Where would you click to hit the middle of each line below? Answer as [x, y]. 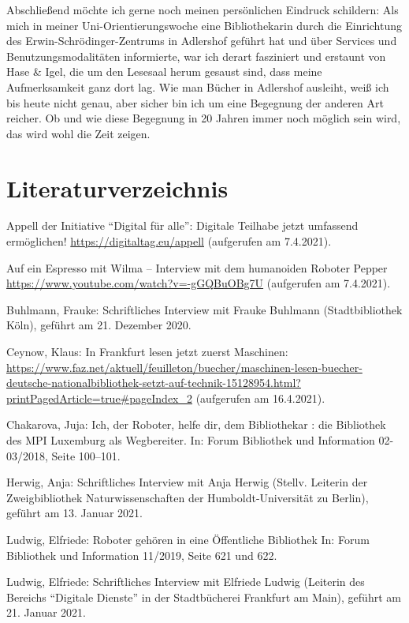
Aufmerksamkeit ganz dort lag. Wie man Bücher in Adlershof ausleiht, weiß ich [198, 86]
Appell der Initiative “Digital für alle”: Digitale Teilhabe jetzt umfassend [182, 225]
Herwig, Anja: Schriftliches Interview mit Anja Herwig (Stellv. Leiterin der [187, 482]
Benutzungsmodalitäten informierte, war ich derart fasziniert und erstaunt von [196, 56]
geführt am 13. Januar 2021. [74, 513]
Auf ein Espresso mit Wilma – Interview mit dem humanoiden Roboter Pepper [197, 267]
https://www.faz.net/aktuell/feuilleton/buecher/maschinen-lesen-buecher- [184, 367]
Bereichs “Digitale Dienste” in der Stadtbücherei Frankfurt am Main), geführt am [204, 597]
